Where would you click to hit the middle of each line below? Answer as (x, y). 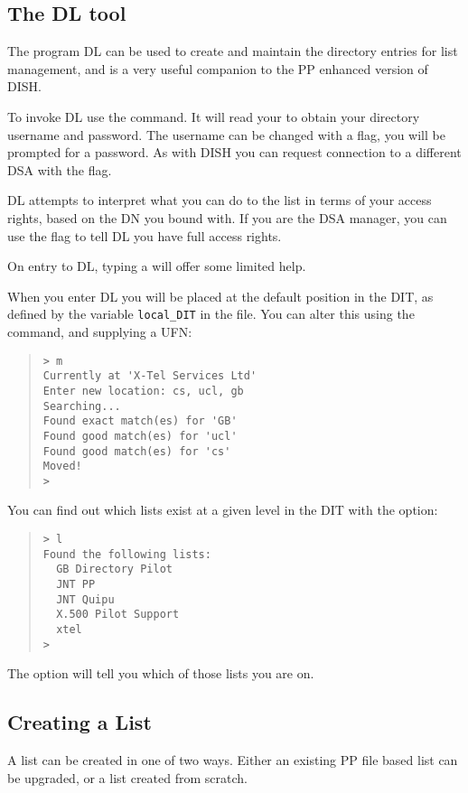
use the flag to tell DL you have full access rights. (145, 235)
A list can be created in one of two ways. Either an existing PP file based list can (233, 760)
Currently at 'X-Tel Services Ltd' (150, 376)
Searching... (82, 406)
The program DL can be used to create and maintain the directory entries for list (233, 51)
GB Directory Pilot (114, 569)
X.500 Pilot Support (118, 615)
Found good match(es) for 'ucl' (140, 436)
